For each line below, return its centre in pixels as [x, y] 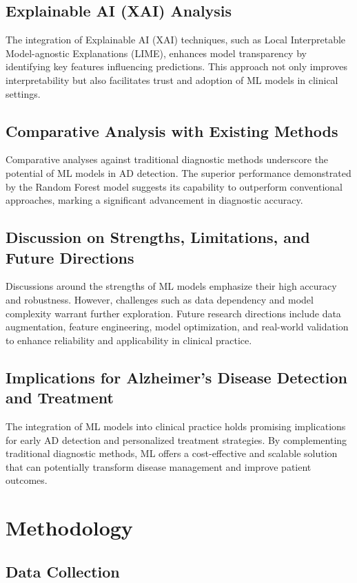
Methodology [69, 528]
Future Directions [70, 257]
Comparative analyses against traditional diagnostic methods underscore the [167, 159]
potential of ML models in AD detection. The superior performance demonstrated [178, 172]
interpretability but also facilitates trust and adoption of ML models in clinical [172, 79]
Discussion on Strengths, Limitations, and [158, 237]
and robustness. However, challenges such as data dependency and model [160, 299]
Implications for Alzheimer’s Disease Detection [176, 377]
